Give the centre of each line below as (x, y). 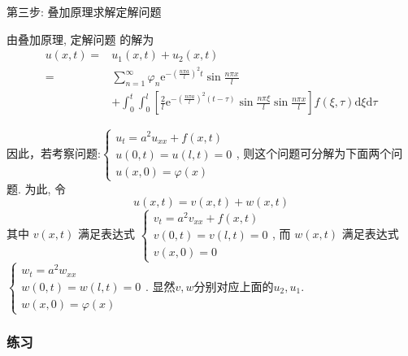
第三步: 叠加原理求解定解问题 (84, 11)
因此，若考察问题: (54, 152)
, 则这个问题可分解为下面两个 (314, 152)
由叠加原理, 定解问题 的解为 (80, 39)
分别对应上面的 (234, 286)
